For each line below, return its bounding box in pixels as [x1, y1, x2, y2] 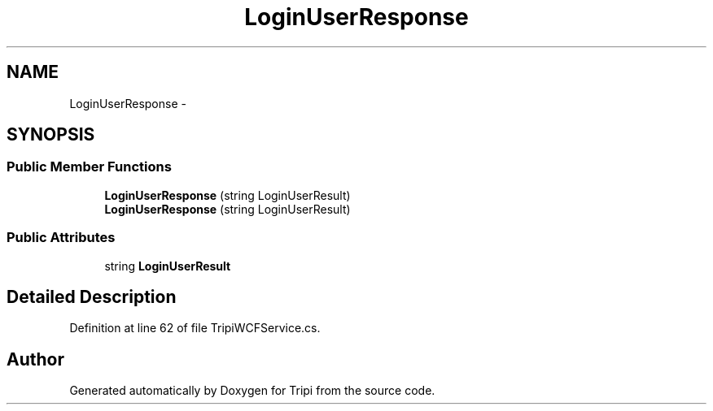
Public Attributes [7, 229, 116, 246]
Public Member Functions [7, 158, 172, 175]
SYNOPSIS [7, 124, 95, 145]
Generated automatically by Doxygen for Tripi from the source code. [69, 383, 435, 398]
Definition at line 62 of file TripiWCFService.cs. [69, 321, 321, 335]
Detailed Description [7, 286, 177, 307]
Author [7, 348, 64, 370]
